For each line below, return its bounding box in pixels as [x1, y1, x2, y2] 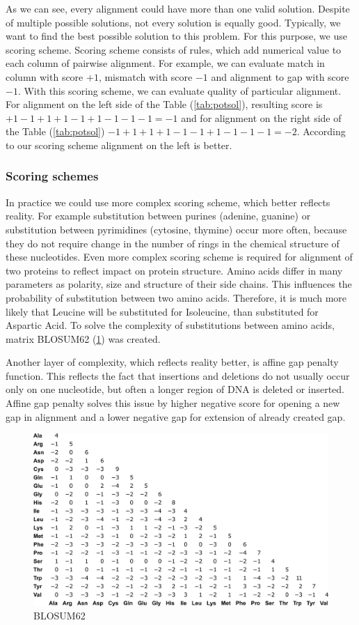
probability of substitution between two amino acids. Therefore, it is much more [6, 290, 347, 304]
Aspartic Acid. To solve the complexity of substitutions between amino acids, [6, 318, 335, 332]
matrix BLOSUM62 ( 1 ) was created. [6, 331, 161, 346]
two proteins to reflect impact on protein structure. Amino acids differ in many [6, 263, 343, 277]
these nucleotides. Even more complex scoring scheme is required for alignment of [6, 249, 353, 264]
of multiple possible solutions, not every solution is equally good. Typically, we [6, 15, 341, 29]
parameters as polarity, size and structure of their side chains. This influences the [6, 277, 352, 291]
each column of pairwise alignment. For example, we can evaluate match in [6, 56, 325, 70]
